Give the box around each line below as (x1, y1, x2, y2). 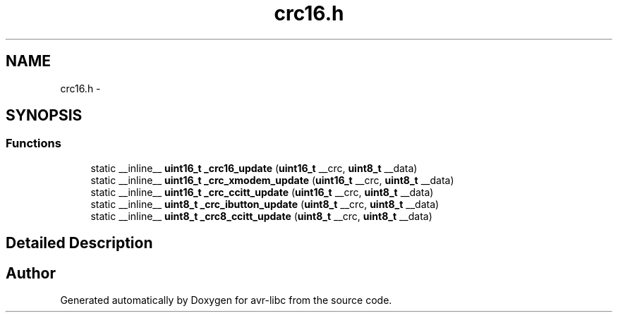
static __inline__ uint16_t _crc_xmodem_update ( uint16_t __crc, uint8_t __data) (90, 173, 454, 186)
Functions (6, 136, 61, 151)
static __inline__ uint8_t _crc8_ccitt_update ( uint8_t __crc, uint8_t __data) (90, 209, 432, 222)
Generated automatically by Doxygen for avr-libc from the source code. (60, 294, 392, 307)
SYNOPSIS (6, 106, 83, 125)
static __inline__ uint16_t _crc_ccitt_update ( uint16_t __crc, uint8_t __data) (90, 185, 434, 198)
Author (6, 264, 56, 282)
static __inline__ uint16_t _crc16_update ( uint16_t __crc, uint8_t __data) (90, 161, 418, 174)
